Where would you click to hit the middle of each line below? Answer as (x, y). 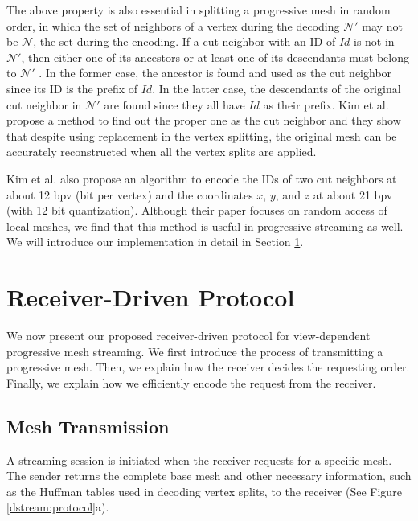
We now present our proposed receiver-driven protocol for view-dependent (189, 336)
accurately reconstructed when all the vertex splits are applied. (162, 152)
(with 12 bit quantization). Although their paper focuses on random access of (197, 210)
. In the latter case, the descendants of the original (277, 88)
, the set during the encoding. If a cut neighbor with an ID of (184, 41)
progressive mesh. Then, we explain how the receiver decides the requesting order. (208, 367)
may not (382, 25)
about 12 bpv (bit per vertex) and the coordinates (130, 194)
